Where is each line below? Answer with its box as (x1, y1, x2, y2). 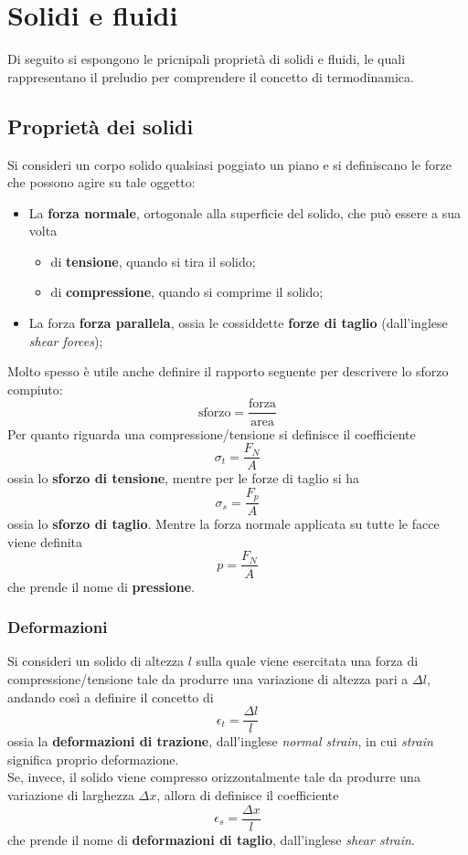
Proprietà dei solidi (7, 111, 194, 140)
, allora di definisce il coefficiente (156, 785, 339, 804)
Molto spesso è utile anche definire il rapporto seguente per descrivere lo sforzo (7, 362, 449, 381)
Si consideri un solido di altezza (7, 651, 185, 670)
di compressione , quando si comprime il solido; (50, 282, 324, 301)
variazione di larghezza (7, 785, 134, 804)
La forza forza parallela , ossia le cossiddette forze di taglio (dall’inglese (28, 313, 448, 332)
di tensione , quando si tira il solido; (50, 251, 256, 270)
